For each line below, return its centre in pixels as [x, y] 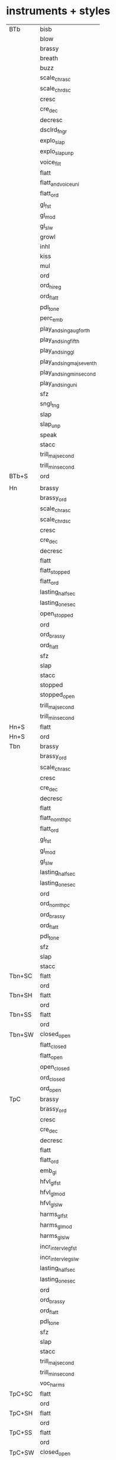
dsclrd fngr [54, 130]
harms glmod [56, 1225]
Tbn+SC [21, 976]
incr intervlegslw [59, 1258]
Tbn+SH [21, 996]
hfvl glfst [50, 1182]
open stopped [57, 614]
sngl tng [50, 404]
